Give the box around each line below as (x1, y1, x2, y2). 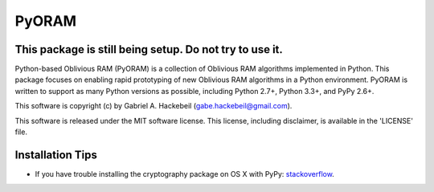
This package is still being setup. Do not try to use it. (14, 43, 283, 56)
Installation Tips (14, 148, 98, 161)
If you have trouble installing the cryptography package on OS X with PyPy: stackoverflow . (35, 169, 335, 178)
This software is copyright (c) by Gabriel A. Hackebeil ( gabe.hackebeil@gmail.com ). (14, 101, 293, 111)
